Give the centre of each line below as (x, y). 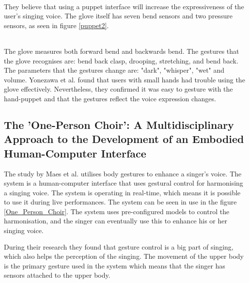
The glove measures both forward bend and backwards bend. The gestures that (122, 51)
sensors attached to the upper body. (57, 275)
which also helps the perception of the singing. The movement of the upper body (124, 256)
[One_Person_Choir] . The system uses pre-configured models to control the (117, 211)
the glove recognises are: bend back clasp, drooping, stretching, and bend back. (121, 60)
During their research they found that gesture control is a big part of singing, (119, 246)
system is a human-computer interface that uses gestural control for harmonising (124, 183)
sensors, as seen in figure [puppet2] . (56, 25)
